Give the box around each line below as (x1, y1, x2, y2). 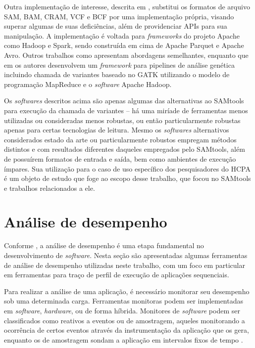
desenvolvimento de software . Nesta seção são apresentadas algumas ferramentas (4, 250, 248, 260)
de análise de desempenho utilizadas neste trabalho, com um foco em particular (4, 260, 245, 270)
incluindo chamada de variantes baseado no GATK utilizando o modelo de (4, 69, 230, 80)
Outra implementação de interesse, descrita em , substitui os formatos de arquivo (4, 1, 250, 11)
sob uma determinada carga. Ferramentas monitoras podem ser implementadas (4, 296, 244, 306)
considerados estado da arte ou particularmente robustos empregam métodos (4, 134, 237, 144)
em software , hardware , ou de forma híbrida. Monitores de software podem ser (4, 305, 240, 315)
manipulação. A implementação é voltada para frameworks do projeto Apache (4, 30, 240, 41)
